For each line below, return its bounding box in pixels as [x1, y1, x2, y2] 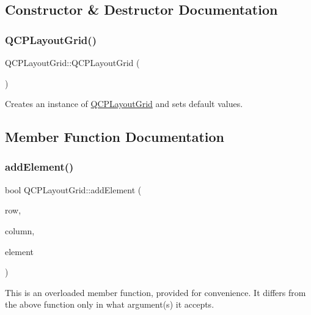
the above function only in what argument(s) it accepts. [5, 298, 214, 311]
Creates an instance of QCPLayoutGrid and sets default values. [5, 97, 243, 110]
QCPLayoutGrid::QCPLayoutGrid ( [5, 56, 140, 69]
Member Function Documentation [5, 127, 225, 146]
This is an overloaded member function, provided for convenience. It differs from [5, 286, 306, 298]
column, [5, 224, 35, 237]
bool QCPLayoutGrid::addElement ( [5, 183, 142, 196]
